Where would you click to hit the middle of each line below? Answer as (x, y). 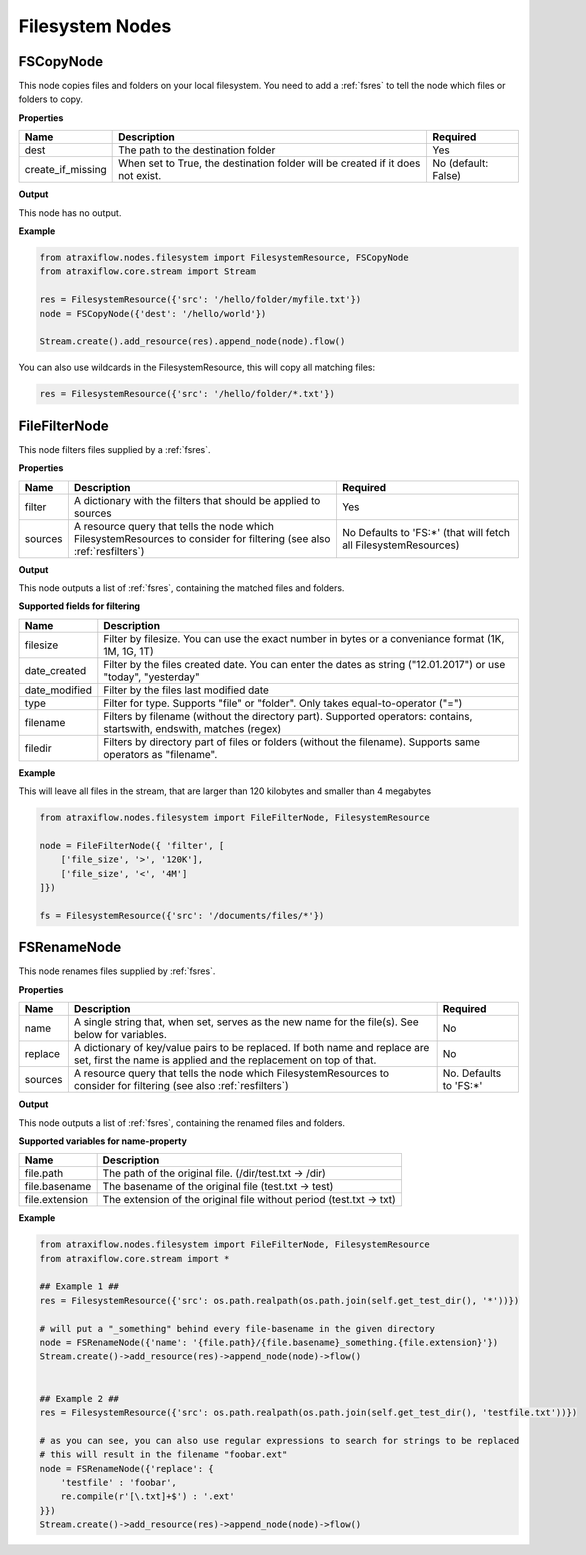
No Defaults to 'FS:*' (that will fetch (425, 532)
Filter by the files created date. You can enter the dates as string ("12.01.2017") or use (304, 664)
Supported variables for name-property (102, 1141)
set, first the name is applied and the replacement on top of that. (225, 1060)
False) (447, 176)
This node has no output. (70, 212)
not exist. (140, 176)
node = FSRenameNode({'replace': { (126, 1468)
